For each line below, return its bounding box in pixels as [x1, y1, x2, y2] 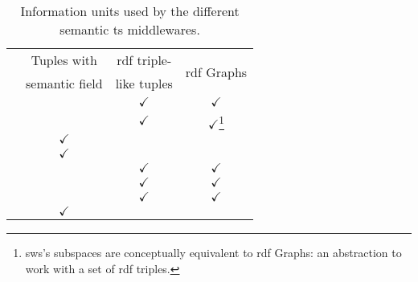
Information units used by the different [20, 2, 240, 20]
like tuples [115, 74, 173, 92]
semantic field [26, 74, 103, 92]
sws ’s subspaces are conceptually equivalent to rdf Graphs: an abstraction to [25, 244, 402, 261]
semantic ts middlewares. [59, 20, 200, 39]
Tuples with [31, 51, 97, 69]
